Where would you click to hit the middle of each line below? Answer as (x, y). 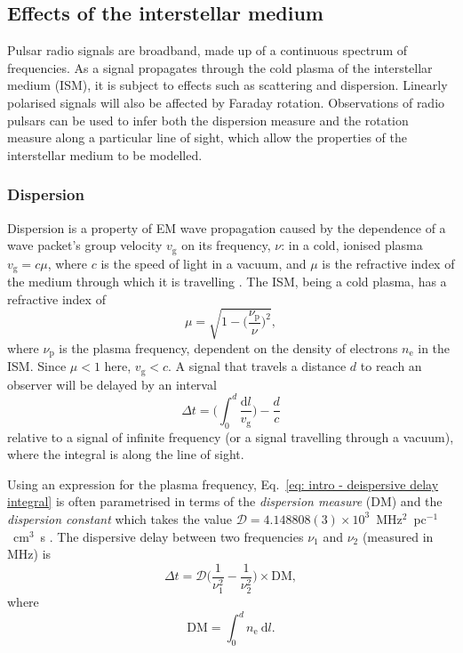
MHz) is (29, 554)
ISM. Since (37, 366)
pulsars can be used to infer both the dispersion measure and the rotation (208, 120)
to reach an (391, 366)
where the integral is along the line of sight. (126, 454)
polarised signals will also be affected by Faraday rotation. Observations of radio (226, 102)
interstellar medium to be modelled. (105, 154)
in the (434, 347)
